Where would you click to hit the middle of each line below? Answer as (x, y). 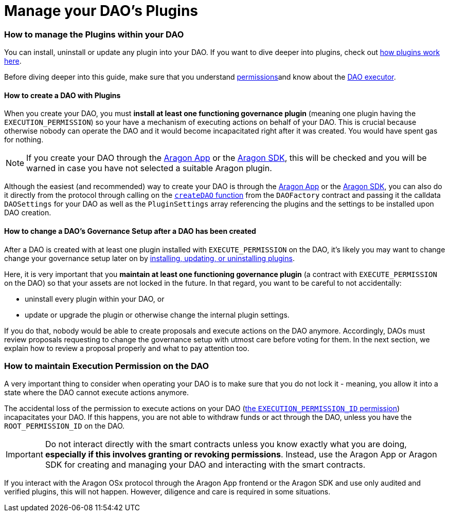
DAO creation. (28, 213)
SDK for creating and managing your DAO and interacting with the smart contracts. (205, 465)
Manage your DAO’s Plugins (101, 11)
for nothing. (24, 140)
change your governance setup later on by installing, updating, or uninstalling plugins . (149, 258)
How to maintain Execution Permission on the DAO (107, 366)
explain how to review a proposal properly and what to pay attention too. (127, 348)
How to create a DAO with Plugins (62, 95)
